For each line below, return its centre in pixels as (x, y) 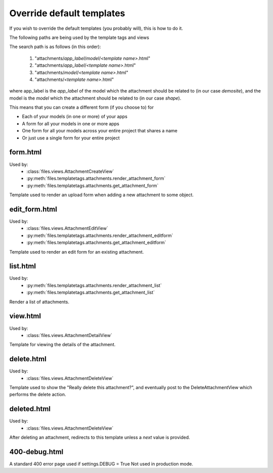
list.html (23, 266)
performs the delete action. (38, 395)
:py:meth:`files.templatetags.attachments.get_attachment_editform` (96, 243)
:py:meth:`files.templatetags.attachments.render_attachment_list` (94, 285)
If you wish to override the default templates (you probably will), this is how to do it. (96, 28)
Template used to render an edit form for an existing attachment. (77, 252)
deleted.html (30, 409)
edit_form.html (33, 209)
